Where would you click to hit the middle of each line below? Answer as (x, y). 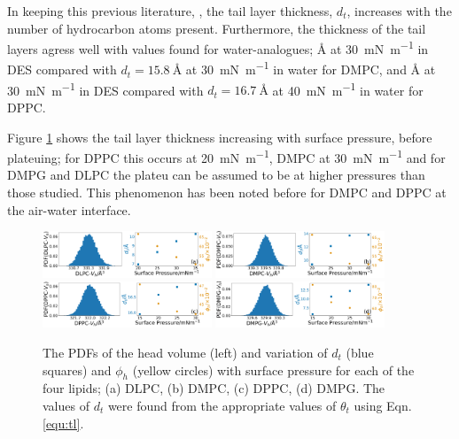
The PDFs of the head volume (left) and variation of (185, 353)
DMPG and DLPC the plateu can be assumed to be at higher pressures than (216, 175)
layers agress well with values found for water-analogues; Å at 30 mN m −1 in (218, 47)
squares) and (77, 370)
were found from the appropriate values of (222, 406)
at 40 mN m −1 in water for (348, 89)
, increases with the (399, 11)
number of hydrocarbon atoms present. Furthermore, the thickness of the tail (217, 28)
